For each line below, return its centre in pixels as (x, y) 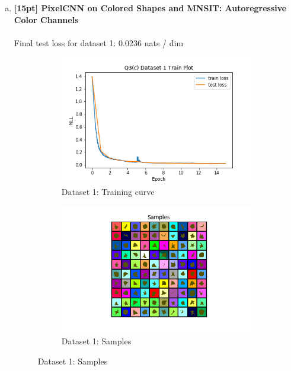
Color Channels (46, 19)
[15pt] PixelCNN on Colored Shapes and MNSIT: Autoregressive (150, 8)
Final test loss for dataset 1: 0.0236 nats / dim (99, 42)
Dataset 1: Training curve (108, 192)
